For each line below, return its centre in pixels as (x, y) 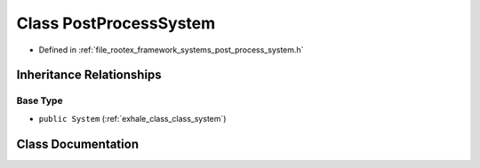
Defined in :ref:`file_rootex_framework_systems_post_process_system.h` (171, 50)
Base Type (40, 100)
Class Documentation (78, 144)
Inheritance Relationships (89, 75)
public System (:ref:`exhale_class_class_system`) (132, 118)
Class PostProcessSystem (116, 23)
